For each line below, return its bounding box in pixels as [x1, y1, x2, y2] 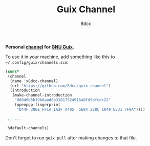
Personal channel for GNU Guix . [5, 43, 74, 50]
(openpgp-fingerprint [14, 102, 60, 108]
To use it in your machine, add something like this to [5, 54, 115, 60]
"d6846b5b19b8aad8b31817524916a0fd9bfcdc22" [14, 98, 111, 103]
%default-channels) [7, 125, 50, 131]
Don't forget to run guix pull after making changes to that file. [5, 134, 137, 141]
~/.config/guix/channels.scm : [5, 59, 69, 65]
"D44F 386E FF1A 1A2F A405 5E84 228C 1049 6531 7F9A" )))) [16, 107, 145, 112]
